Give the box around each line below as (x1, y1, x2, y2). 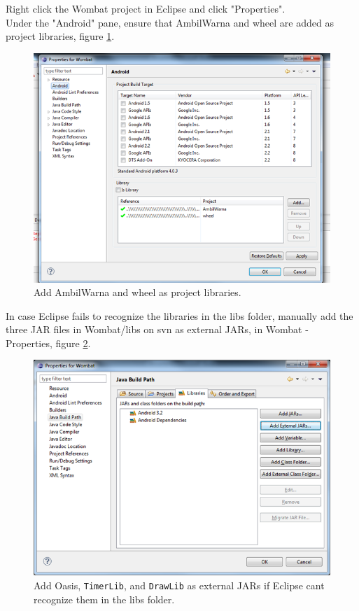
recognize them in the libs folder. (34, 591, 175, 606)
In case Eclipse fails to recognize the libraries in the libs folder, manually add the (6, 308, 353, 323)
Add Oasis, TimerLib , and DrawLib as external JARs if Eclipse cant (34, 578, 325, 592)
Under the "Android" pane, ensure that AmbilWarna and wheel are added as (6, 15, 334, 29)
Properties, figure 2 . (6, 335, 91, 350)
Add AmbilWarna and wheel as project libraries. (34, 285, 241, 300)
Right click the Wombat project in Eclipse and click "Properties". (6, 1, 286, 15)
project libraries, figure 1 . (6, 29, 115, 43)
